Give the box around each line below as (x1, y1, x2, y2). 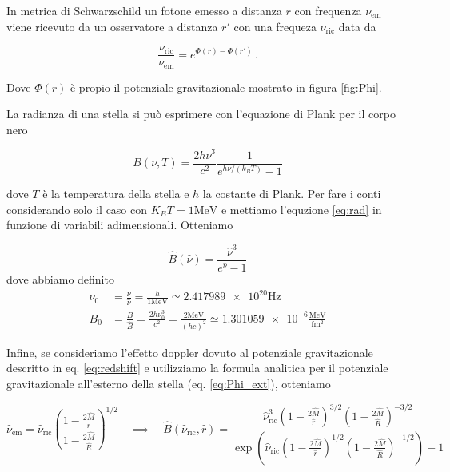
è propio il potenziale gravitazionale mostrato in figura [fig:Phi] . (70, 78, 382, 95)
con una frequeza (233, 18, 317, 34)
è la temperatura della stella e (42, 185, 189, 202)
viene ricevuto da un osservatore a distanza (6, 18, 218, 34)
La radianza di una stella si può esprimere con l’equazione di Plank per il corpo (6, 105, 396, 122)
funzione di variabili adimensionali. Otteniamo (6, 216, 233, 233)
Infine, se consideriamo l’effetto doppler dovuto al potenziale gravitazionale (6, 343, 373, 360)
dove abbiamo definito (6, 271, 114, 288)
